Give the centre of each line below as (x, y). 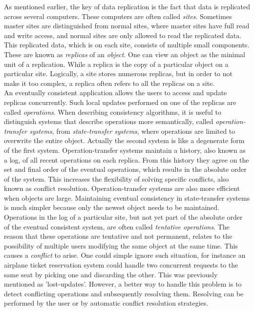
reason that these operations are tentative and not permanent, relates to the (118, 236)
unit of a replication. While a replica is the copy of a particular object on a (116, 64)
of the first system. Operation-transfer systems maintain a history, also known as (125, 150)
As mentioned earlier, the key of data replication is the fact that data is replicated (127, 6)
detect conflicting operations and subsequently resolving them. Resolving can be (124, 293)
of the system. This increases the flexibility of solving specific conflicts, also (116, 178)
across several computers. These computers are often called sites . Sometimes (118, 16)
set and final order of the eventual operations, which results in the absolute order (125, 169)
